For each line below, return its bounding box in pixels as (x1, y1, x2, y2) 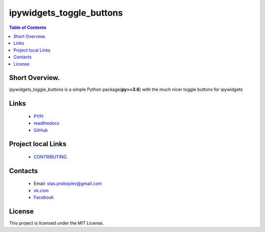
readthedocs (33, 120, 60, 126)
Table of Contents (9, 25, 47, 30)
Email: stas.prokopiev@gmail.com (33, 180, 102, 186)
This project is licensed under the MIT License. (9, 220, 104, 226)
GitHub (33, 127, 48, 133)
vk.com (33, 187, 49, 193)
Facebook (33, 194, 54, 201)
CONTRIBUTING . (33, 154, 68, 159)
